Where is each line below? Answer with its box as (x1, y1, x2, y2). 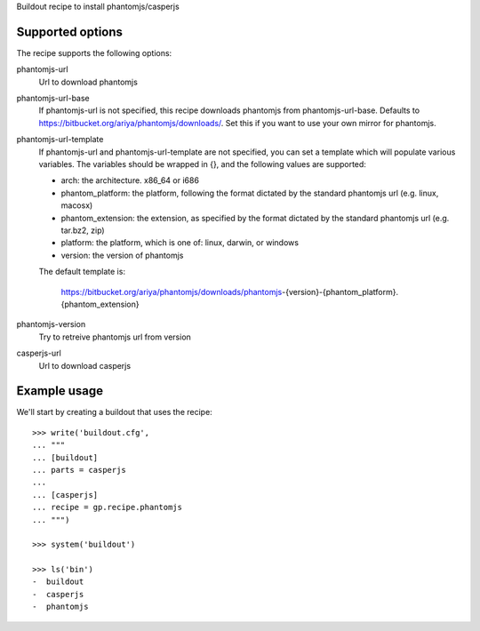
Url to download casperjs (38, 360, 132, 371)
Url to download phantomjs (38, 76, 138, 87)
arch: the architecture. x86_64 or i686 (60, 175, 200, 186)
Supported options (16, 24, 124, 39)
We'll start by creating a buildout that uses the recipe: (16, 407, 212, 418)
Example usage (16, 383, 104, 399)
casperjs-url (16, 347, 61, 359)
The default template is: (38, 267, 126, 277)
